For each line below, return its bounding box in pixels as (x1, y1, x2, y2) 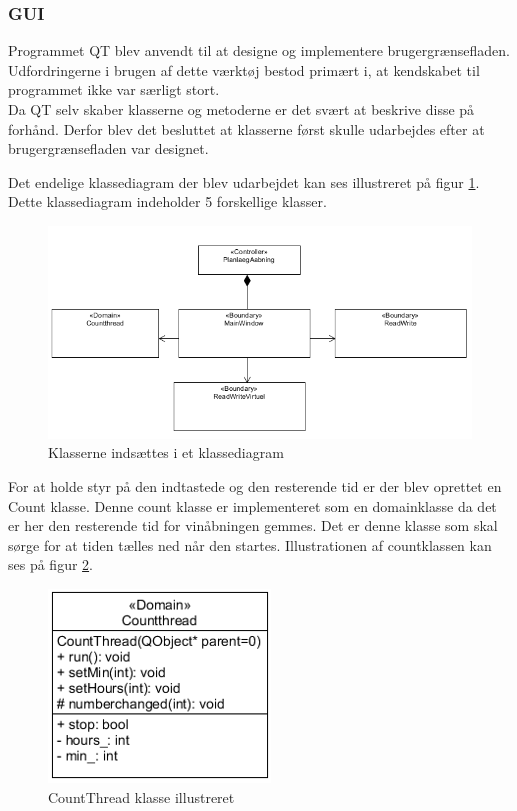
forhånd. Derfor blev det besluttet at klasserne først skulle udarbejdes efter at (8, 118, 485, 139)
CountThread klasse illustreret (48, 786, 235, 807)
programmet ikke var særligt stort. (8, 79, 220, 100)
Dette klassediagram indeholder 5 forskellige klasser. (8, 191, 327, 212)
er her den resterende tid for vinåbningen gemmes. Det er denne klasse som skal (8, 515, 498, 536)
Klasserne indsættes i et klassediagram (48, 442, 284, 463)
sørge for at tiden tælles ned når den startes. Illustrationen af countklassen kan (8, 534, 492, 555)
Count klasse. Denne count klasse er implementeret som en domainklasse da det (8, 495, 497, 516)
